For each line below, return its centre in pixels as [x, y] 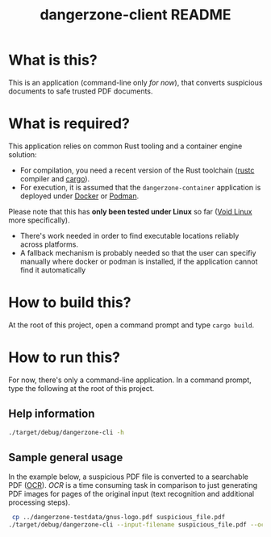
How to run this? [65, 357]
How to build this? [70, 303]
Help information [52, 414]
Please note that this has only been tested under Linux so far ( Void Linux [130, 211]
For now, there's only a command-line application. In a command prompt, [130, 380]
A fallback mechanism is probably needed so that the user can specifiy [138, 252]
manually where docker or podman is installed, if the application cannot [139, 261]
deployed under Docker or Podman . [79, 196]
